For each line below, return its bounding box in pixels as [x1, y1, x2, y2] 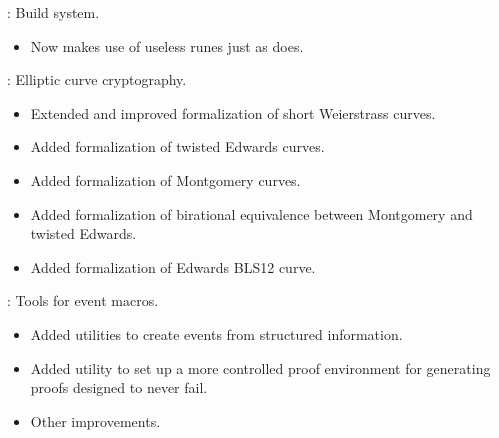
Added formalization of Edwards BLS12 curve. [30, 256, 316, 277]
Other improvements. [30, 410, 161, 431]
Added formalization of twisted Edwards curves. [30, 136, 325, 157]
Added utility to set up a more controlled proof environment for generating [30, 357, 491, 378]
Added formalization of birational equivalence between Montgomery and [30, 203, 473, 224]
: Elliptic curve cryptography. [7, 69, 187, 90]
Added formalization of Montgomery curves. [30, 169, 301, 190]
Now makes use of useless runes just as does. [30, 35, 304, 56]
